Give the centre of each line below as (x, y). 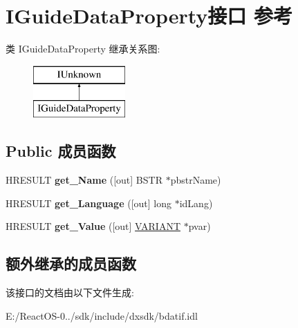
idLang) (196, 203)
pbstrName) (196, 180)
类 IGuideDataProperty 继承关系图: (83, 49)
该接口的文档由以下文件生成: (70, 292)
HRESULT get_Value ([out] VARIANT (93, 226)
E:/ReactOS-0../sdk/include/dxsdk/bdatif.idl (102, 315)
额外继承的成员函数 (71, 263)
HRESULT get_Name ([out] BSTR (84, 180)
